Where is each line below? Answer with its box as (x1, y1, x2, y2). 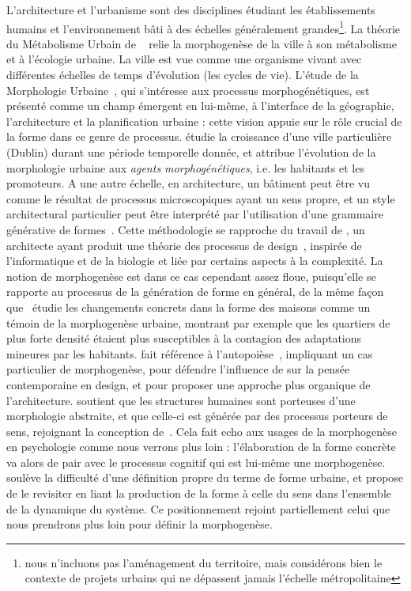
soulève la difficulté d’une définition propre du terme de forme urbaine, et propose (6, 469, 404, 486)
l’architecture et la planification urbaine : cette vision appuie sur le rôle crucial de (6, 112, 402, 129)
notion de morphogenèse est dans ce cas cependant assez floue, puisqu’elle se (6, 267, 376, 284)
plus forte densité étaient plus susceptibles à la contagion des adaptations (6, 330, 362, 347)
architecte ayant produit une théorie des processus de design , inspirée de (6, 237, 362, 253)
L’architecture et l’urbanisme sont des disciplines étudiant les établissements (6, 2, 375, 17)
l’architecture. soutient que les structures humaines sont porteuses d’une (6, 392, 356, 408)
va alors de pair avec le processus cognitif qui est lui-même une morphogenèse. (6, 453, 386, 470)
